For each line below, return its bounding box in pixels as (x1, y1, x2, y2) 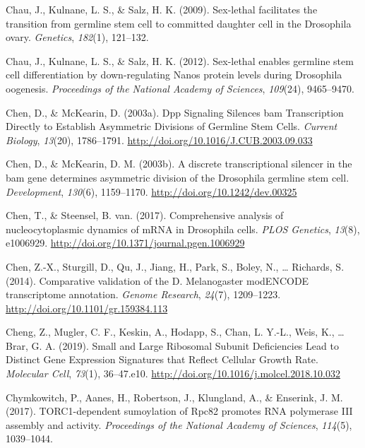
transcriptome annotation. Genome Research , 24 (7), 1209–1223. (6, 287, 281, 302)
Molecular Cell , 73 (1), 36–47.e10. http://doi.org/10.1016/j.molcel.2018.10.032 (6, 366, 340, 381)
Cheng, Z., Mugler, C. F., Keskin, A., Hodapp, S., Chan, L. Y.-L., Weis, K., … (6, 324, 345, 339)
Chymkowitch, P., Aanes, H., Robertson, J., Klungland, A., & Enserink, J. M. (6, 389, 343, 404)
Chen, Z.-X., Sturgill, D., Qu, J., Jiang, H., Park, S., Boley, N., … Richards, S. (6, 259, 345, 273)
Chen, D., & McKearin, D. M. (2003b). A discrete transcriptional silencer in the (6, 156, 352, 171)
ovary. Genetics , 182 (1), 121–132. (6, 30, 149, 45)
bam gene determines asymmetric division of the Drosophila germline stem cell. (6, 170, 349, 184)
